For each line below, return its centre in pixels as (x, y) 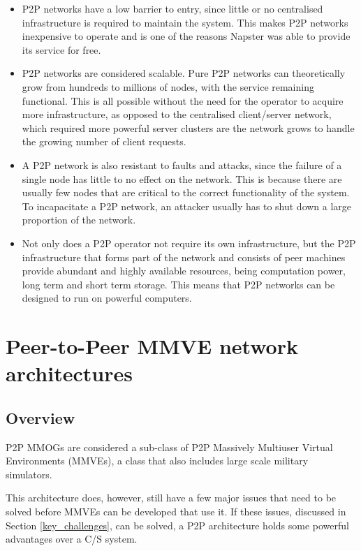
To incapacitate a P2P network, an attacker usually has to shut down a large (187, 206)
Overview (40, 417)
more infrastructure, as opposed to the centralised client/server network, (177, 114)
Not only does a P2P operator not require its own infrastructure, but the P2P (189, 243)
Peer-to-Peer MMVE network (152, 346)
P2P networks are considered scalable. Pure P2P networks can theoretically (184, 73)
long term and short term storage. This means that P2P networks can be (178, 284)
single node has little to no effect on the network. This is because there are (182, 178)
